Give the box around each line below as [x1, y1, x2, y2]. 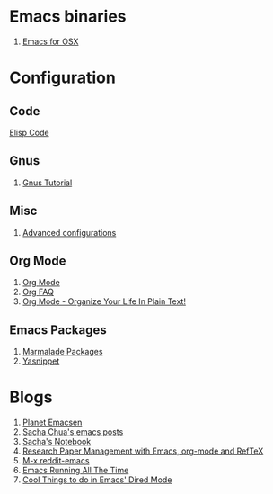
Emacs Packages [9, 322, 108, 337]
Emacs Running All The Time [22, 465, 129, 476]
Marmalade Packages [22, 346, 103, 357]
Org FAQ [22, 286, 54, 298]
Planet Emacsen [22, 417, 83, 428]
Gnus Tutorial [22, 177, 73, 188]
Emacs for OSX [22, 36, 79, 47]
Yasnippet [22, 355, 60, 366]
